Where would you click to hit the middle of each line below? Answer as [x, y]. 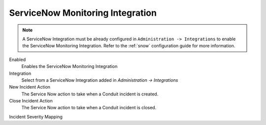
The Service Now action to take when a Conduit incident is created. [90, 94]
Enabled [17, 60]
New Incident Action [30, 87]
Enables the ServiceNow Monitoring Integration [69, 66]
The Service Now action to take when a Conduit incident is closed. [89, 108]
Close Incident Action [31, 101]
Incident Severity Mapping [36, 117]
